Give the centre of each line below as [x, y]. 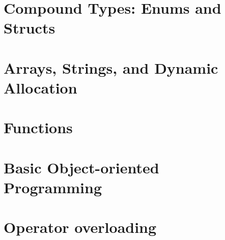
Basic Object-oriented [81, 167]
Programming [53, 187]
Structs [30, 28]
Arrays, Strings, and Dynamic [111, 67]
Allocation [40, 87]
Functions [38, 127]
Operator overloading [80, 227]
